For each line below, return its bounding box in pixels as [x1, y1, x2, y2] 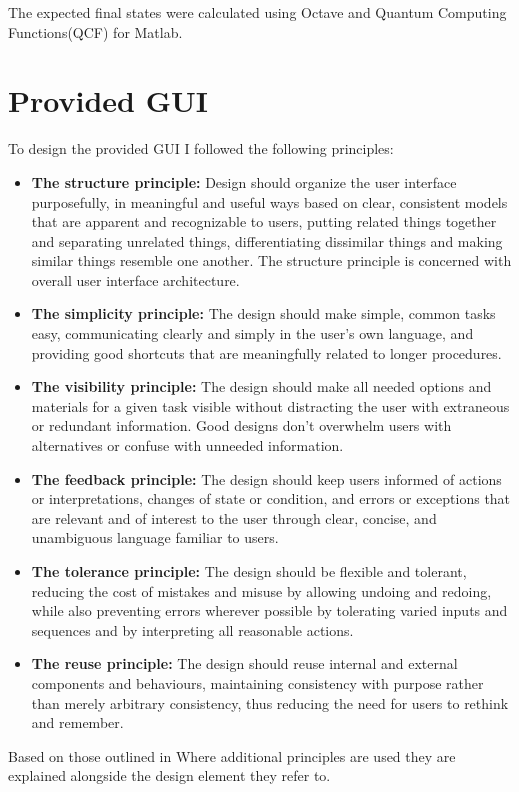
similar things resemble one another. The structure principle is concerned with [31, 250, 512, 271]
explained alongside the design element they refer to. [8, 765, 331, 786]
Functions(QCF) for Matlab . [8, 21, 183, 42]
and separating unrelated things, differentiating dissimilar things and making [31, 230, 503, 251]
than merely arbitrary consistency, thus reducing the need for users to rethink [31, 692, 509, 713]
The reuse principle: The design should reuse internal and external [31, 653, 458, 674]
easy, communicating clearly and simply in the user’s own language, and [31, 323, 474, 344]
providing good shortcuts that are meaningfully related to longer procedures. [31, 342, 502, 363]
